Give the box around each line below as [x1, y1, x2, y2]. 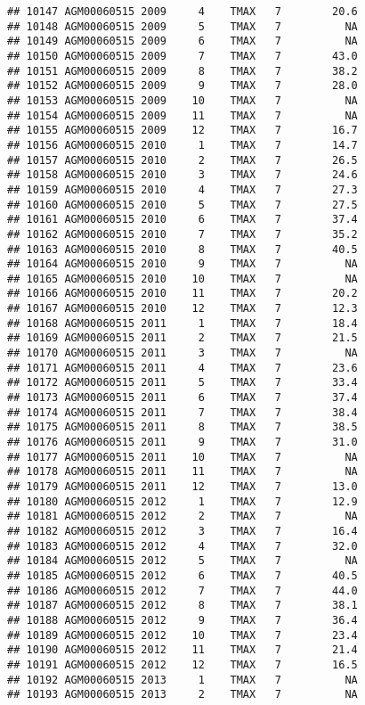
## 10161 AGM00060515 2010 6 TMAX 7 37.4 [7, 213, 358, 226]
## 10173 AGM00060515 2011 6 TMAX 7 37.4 [7, 391, 358, 405]
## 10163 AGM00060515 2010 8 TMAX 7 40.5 [7, 242, 358, 256]
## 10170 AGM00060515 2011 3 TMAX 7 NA [7, 347, 358, 360]
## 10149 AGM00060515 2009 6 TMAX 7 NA [7, 35, 358, 48]
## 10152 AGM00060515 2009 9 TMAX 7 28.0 [7, 79, 358, 93]
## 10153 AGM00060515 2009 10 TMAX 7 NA [7, 94, 358, 107]
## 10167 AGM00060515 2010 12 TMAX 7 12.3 [7, 302, 358, 316]
